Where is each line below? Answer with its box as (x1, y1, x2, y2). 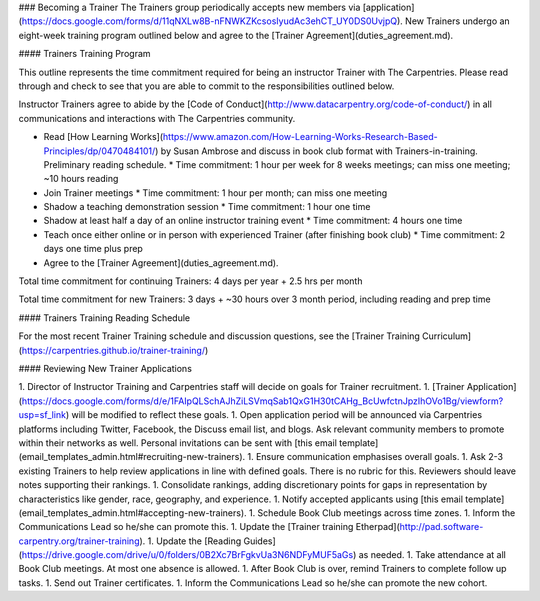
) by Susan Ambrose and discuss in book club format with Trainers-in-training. (155, 145, 479, 157)
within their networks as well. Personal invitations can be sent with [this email (18, 436, 337, 449)
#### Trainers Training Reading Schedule (18, 311, 190, 324)
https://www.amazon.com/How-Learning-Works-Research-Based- (162, 131, 439, 143)
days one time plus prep (43, 243, 144, 255)
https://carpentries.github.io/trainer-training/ (21, 344, 205, 356)
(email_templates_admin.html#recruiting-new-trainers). (18, 451, 246, 463)
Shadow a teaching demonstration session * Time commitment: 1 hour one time (43, 201, 371, 213)
